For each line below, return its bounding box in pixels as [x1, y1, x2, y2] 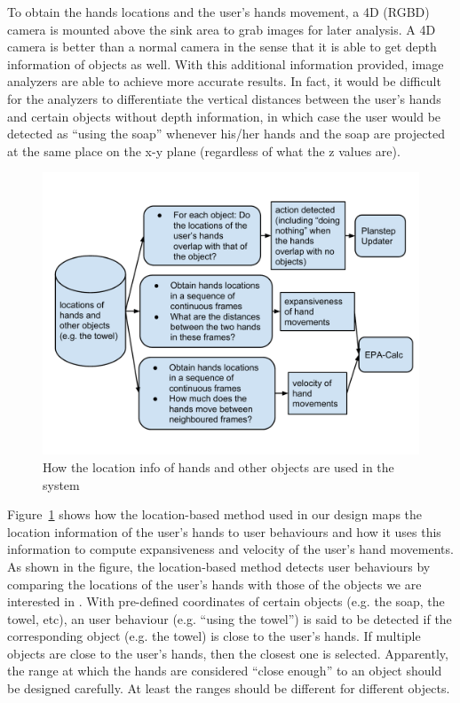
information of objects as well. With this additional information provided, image [7, 54, 444, 73]
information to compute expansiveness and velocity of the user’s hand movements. [7, 540, 454, 558]
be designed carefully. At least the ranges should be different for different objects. [7, 679, 450, 698]
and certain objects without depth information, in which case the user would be [7, 107, 441, 125]
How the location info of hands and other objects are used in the [43, 457, 394, 476]
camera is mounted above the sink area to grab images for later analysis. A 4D [7, 20, 436, 38]
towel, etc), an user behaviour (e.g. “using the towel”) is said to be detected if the [7, 609, 452, 628]
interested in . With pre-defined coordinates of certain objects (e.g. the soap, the [7, 592, 445, 611]
